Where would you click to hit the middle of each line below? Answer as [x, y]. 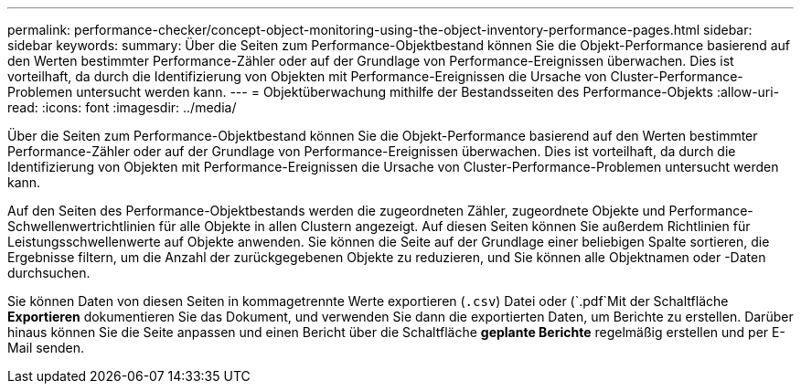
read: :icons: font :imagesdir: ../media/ [122, 107]
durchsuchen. [49, 273]
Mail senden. [46, 348]
